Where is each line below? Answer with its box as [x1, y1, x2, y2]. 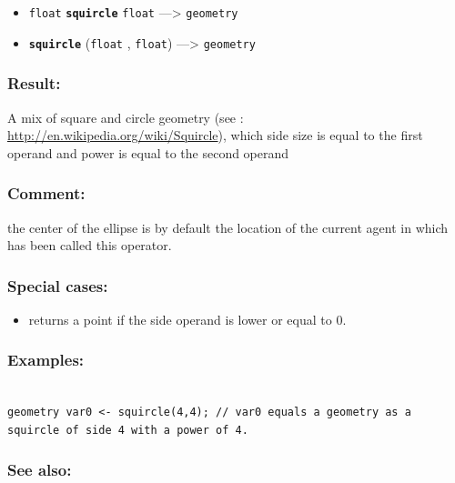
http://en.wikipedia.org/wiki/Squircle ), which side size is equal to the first [7, 126, 423, 145]
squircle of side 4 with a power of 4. [7, 423, 248, 437]
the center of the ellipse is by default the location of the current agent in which [7, 217, 449, 236]
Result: [7, 72, 61, 95]
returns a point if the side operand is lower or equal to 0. [28, 309, 347, 328]
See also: [7, 458, 72, 481]
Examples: [7, 348, 85, 371]
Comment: [7, 182, 86, 205]
